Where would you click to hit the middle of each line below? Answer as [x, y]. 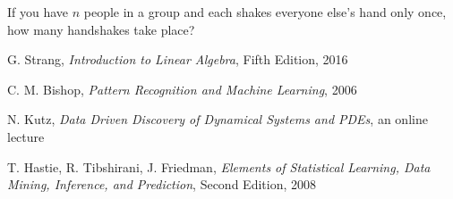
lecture [26, 136]
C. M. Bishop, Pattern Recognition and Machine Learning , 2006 [182, 89]
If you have [38, 12]
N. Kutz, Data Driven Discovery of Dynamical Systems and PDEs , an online [218, 119]
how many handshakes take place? [101, 29]
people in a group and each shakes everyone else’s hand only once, [265, 12]
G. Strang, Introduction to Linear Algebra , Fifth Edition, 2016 [178, 59]
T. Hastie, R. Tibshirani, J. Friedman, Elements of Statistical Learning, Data [219, 166]
